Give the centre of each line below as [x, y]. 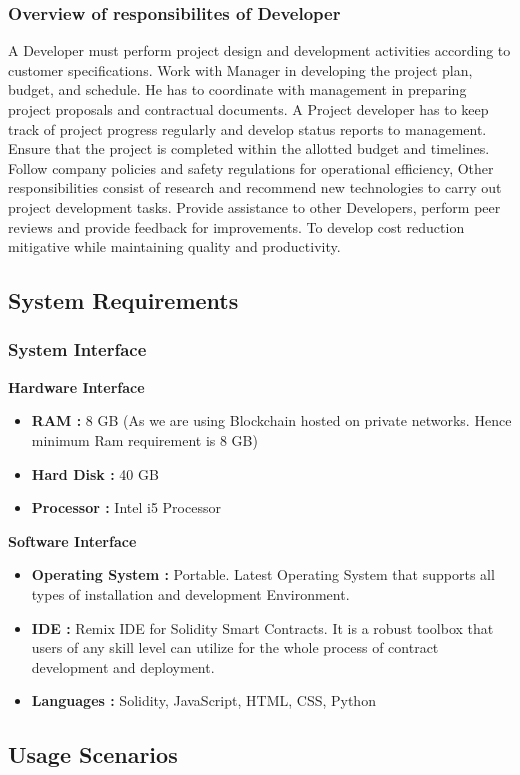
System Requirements [123, 300]
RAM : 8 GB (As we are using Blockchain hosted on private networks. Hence [271, 420]
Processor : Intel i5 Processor [126, 507]
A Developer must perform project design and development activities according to [259, 50]
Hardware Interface [76, 386]
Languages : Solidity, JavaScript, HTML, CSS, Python [203, 700]
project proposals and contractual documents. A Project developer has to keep [248, 109]
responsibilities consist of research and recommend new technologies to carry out [255, 187]
